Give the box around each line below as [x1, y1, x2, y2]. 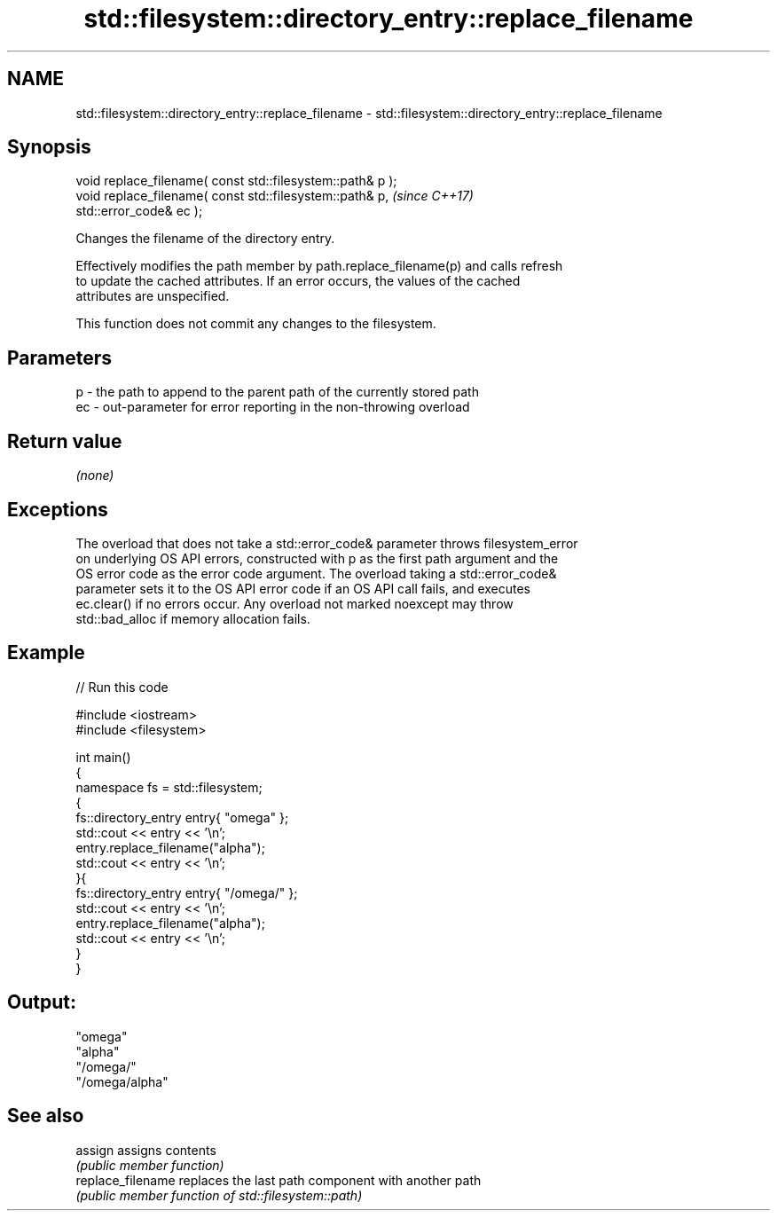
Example [7, 641, 85, 664]
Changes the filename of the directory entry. [75, 231, 335, 247]
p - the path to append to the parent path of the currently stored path [75, 384, 479, 400]
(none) [75, 468, 114, 483]
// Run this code [75, 679, 169, 695]
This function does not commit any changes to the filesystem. [75, 316, 436, 332]
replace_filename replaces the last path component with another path [75, 1172, 482, 1188]
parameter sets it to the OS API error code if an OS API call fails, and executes [75, 580, 531, 596]
